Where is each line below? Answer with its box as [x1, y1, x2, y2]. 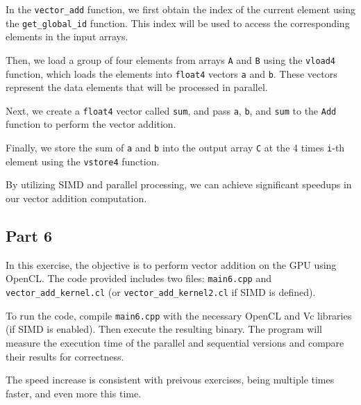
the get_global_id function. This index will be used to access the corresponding [6, 15, 350, 30]
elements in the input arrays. [6, 29, 128, 44]
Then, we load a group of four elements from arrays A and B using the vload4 [6, 52, 336, 67]
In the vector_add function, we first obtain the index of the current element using [6, 2, 355, 16]
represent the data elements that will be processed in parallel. [6, 80, 268, 94]
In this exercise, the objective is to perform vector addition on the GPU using [6, 257, 337, 272]
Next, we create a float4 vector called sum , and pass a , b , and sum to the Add [6, 103, 337, 117]
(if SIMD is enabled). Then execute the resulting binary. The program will [6, 322, 322, 336]
